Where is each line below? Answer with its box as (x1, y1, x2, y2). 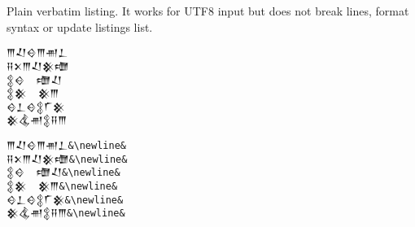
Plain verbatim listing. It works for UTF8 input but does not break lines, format (7, 2, 409, 19)
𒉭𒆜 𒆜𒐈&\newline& (7, 181, 118, 193)
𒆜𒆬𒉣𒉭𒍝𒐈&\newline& (7, 207, 125, 220)
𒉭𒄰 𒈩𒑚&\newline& (7, 167, 120, 179)
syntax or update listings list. (7, 18, 153, 35)
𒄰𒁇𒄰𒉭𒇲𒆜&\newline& (7, 194, 124, 206)
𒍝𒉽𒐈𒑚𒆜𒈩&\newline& (7, 153, 128, 165)
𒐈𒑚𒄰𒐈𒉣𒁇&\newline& (7, 140, 126, 152)
